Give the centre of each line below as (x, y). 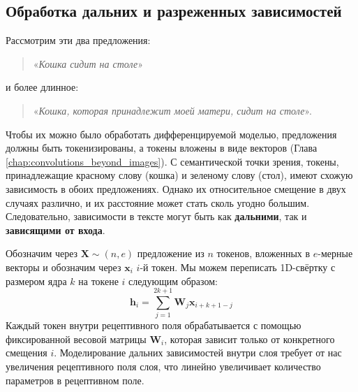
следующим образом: (173, 281)
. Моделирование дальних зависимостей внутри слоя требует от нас (198, 353)
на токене (98, 281)
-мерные (335, 253)
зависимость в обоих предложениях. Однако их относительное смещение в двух (176, 188)
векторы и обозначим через (64, 267)
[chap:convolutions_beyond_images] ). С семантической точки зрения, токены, (172, 161)
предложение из (171, 253)
